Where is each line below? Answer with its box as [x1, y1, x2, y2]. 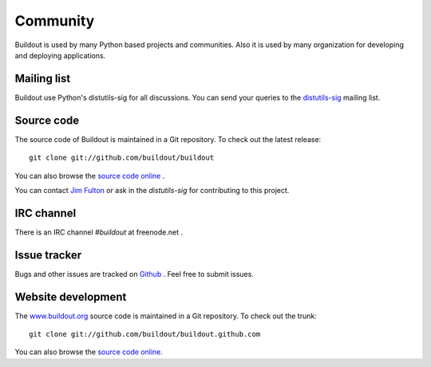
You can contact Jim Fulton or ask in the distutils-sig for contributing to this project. [14, 185, 290, 195]
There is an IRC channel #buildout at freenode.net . [14, 227, 184, 237]
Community [14, 12, 95, 30]
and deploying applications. [14, 50, 106, 60]
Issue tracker [14, 248, 82, 262]
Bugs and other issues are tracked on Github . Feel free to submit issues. [14, 269, 255, 278]
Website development [14, 290, 127, 303]
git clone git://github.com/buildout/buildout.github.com [29, 330, 261, 339]
